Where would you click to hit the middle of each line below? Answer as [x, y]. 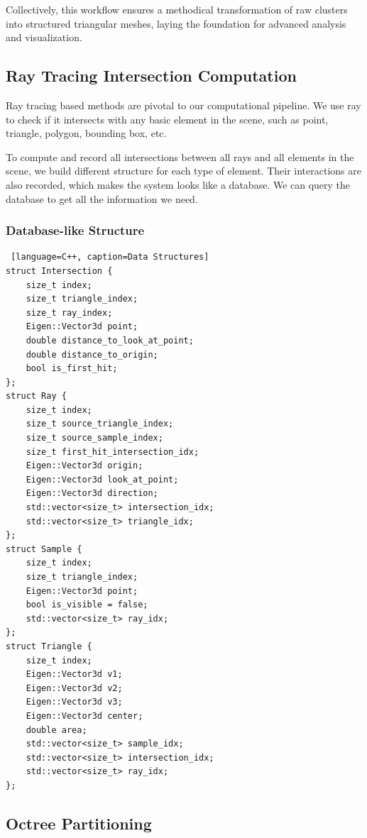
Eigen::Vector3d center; [84, 716]
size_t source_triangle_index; [100, 424]
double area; [56, 730]
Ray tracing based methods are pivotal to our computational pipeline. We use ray [183, 105]
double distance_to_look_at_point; [110, 340]
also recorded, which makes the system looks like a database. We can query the [178, 184]
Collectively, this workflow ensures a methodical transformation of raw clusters [177, 9]
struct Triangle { [49, 646]
